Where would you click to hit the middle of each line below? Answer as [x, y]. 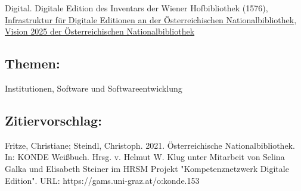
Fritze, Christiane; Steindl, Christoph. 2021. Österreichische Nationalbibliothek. [150, 145]
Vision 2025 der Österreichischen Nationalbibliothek [100, 31]
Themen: [32, 63]
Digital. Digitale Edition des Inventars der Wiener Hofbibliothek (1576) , [136, 8]
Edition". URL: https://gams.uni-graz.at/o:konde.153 [102, 180]
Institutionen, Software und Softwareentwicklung [94, 88]
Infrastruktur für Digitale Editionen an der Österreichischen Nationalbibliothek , [151, 19]
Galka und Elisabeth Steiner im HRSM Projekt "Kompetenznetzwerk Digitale [147, 168]
